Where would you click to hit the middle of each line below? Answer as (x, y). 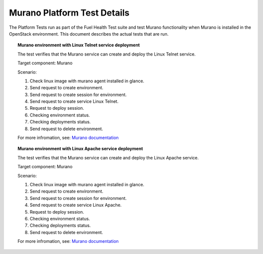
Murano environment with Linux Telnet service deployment (79, 45)
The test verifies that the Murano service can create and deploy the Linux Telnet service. (107, 54)
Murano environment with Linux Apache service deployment (80, 149)
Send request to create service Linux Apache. (76, 205)
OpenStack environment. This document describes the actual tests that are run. (89, 34)
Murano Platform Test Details (69, 13)
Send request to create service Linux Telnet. (74, 101)
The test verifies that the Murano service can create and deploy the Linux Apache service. (108, 157)
